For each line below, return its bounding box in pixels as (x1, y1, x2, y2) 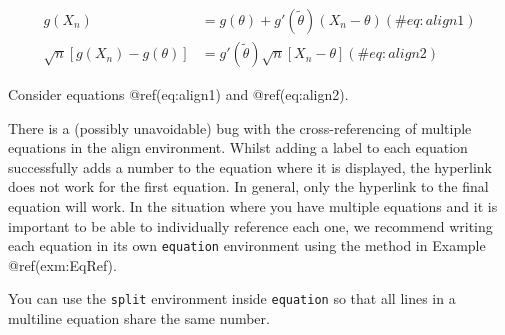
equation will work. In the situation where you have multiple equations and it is (8, 196, 498, 217)
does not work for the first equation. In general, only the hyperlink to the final (8, 176, 489, 197)
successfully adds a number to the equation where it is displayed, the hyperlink (8, 156, 492, 177)
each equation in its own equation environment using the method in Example (8, 235, 486, 256)
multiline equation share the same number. (8, 308, 270, 329)
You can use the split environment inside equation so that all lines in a (8, 288, 456, 309)
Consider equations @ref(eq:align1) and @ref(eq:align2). (8, 84, 349, 105)
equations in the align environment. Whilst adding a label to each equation (8, 137, 468, 158)
